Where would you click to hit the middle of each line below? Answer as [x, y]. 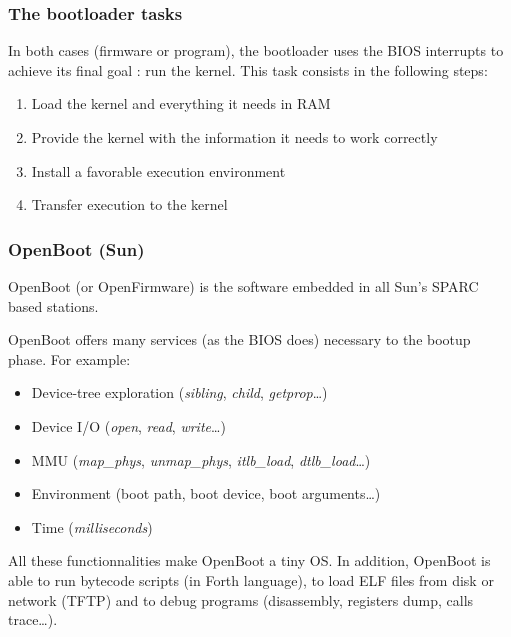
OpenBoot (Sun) [76, 248]
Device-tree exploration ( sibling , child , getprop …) [179, 392]
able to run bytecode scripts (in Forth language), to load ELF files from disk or [251, 579]
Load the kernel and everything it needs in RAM [181, 103]
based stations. [53, 305]
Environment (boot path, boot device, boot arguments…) [206, 493]
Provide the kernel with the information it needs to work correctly [234, 137]
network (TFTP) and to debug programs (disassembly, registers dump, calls [241, 599]
